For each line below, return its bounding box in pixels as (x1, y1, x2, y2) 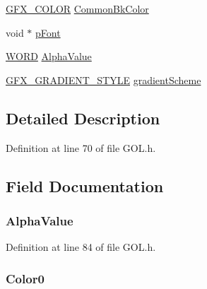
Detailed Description (6, 107, 160, 129)
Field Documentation (6, 175, 164, 196)
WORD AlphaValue (6, 49, 92, 64)
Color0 (6, 269, 45, 287)
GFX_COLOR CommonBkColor (6, 1, 149, 16)
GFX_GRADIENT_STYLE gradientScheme (6, 72, 201, 87)
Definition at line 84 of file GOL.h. (6, 240, 156, 254)
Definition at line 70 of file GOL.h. (6, 140, 156, 155)
